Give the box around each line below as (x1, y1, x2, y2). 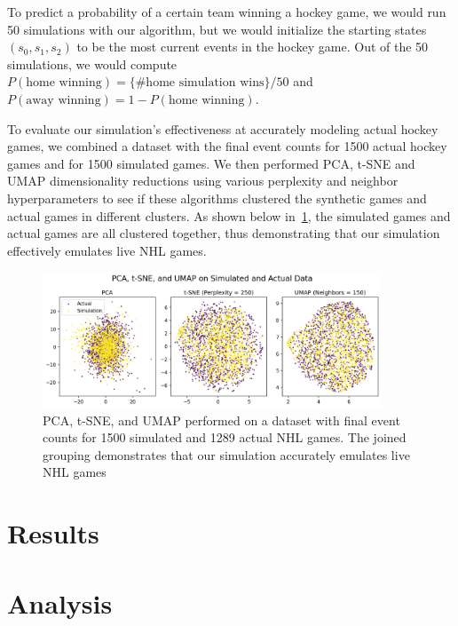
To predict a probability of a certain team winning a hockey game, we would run (7, 3, 446, 20)
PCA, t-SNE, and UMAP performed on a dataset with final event (43, 410, 400, 429)
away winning (26, 93, 101, 107)
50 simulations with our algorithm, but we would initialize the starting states (7, 20, 427, 38)
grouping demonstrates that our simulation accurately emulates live (43, 445, 410, 464)
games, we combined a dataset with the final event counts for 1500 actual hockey (7, 137, 447, 155)
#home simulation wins (135, 76, 265, 90)
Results (7, 515, 99, 551)
